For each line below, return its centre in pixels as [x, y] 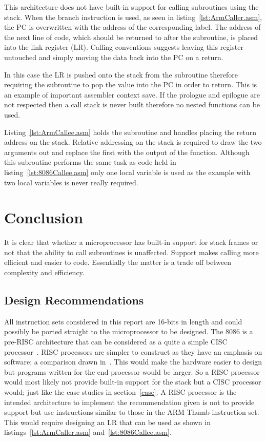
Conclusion [44, 217]
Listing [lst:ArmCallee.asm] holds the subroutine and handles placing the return [130, 132]
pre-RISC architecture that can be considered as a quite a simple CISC [116, 341]
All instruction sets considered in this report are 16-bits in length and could [123, 321]
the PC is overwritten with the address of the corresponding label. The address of [132, 27]
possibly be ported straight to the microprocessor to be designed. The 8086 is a [129, 331]
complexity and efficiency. [44, 272]
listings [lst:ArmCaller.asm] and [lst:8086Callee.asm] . [88, 432]
